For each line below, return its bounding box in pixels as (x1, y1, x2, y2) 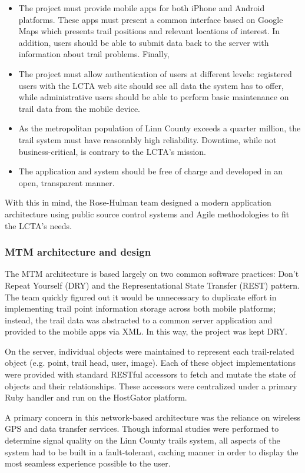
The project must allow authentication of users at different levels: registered (18, 67, 292, 80)
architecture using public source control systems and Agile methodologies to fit (5, 207, 290, 220)
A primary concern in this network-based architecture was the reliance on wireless (5, 411, 300, 423)
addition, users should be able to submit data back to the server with (18, 36, 269, 48)
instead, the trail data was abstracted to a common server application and (5, 313, 273, 326)
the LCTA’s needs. (5, 219, 72, 231)
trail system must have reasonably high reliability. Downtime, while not (18, 133, 277, 145)
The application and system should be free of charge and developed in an (18, 165, 283, 177)
